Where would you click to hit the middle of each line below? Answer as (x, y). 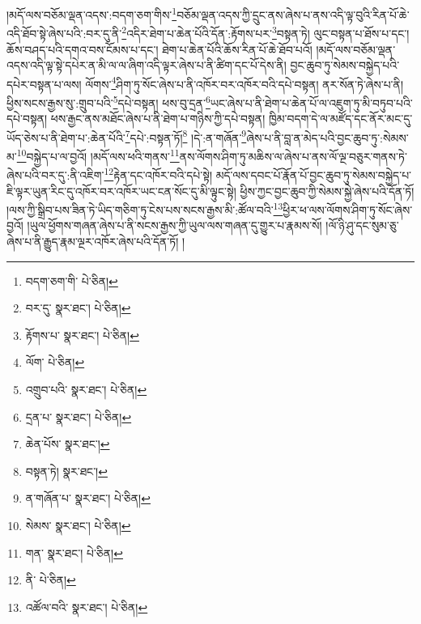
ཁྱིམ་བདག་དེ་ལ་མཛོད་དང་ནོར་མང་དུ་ (340, 119)
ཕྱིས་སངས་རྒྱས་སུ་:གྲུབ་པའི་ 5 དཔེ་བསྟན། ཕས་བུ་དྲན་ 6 (108, 101)
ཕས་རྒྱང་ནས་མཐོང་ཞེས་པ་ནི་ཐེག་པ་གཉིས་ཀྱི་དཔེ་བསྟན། (158, 119)
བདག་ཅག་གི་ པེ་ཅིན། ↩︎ (72, 280)
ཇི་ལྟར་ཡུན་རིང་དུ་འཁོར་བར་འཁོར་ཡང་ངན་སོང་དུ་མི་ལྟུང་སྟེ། (121, 191)
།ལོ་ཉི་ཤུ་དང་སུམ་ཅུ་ (362, 225)
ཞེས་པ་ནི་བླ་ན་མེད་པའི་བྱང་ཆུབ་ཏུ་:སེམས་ (327, 137)
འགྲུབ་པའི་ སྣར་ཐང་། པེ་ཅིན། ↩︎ (86, 389)
